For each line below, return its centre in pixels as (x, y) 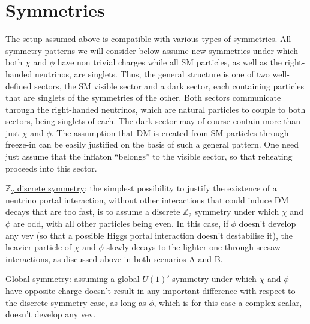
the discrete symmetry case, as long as (76, 302)
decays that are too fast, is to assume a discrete (93, 211)
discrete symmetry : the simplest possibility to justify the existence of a (147, 188)
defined (19, 85)
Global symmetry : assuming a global (73, 279)
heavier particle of (39, 247)
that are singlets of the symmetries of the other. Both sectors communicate (143, 97)
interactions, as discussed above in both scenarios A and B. (114, 258)
